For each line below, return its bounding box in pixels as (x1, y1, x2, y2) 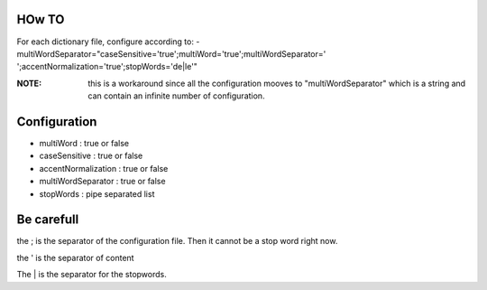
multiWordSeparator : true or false (39, 176, 166, 187)
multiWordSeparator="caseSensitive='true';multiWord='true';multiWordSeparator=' (16, 48, 326, 59)
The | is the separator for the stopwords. (16, 269, 167, 280)
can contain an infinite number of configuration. (87, 90, 265, 101)
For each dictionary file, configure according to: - (16, 36, 200, 47)
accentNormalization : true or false (39, 163, 169, 173)
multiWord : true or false (39, 137, 130, 148)
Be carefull (16, 212, 79, 228)
